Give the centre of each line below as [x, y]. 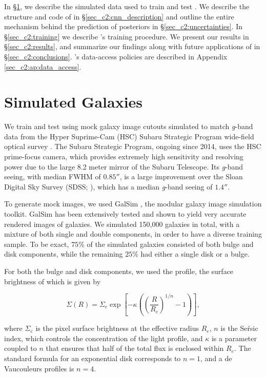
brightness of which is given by [53, 281]
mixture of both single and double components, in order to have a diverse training [133, 234]
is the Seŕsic [239, 328]
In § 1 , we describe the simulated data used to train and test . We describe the [127, 6]
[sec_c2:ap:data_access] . [43, 66]
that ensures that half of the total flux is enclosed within [135, 348]
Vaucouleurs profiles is [39, 368]
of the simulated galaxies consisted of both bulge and [170, 244]
